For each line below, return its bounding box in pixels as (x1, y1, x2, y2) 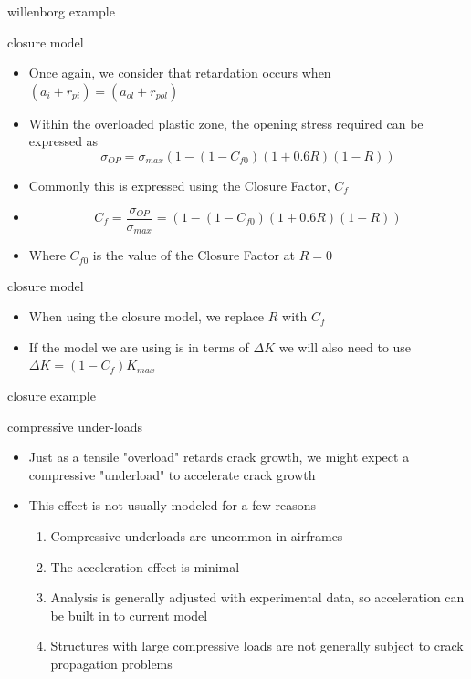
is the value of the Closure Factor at (92, 245, 296, 265)
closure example (7, 386, 96, 405)
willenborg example (7, 2, 115, 20)
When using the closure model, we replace (28, 307, 265, 326)
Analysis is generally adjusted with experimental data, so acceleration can (50, 588, 465, 607)
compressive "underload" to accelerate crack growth (28, 465, 316, 484)
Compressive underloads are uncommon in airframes (50, 527, 343, 546)
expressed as (28, 131, 99, 151)
